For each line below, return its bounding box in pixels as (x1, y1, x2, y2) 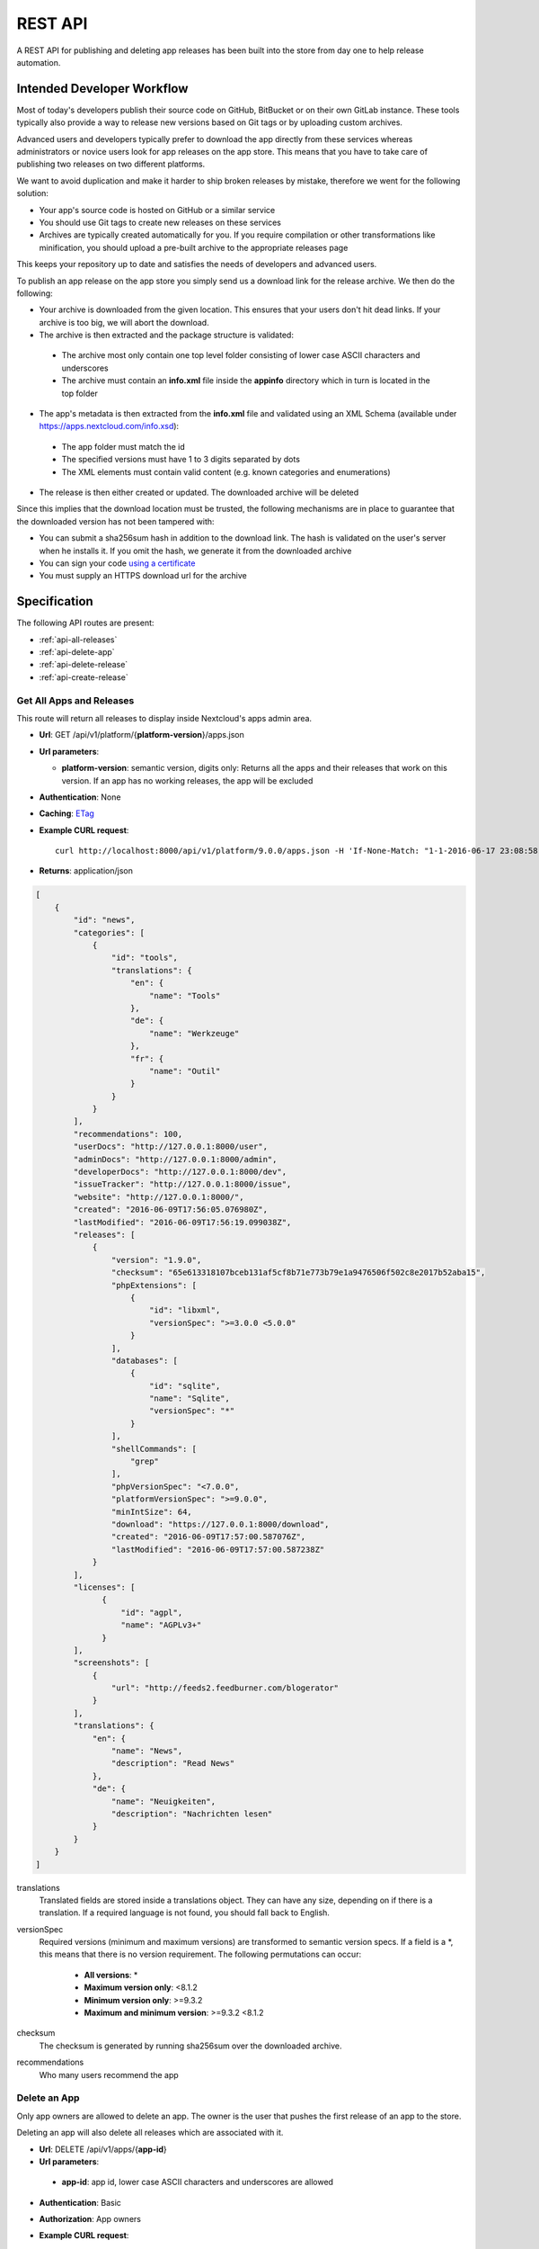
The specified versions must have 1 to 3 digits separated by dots (61, 454, 301, 465)
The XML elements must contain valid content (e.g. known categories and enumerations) (61, 466, 391, 477)
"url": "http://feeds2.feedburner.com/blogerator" (110, 1683, 340, 1693)
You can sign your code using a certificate (39, 558, 196, 569)
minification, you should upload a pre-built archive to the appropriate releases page (39, 242, 349, 253)
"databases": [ (110, 1355, 179, 1366)
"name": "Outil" (148, 1066, 221, 1076)
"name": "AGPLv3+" (120, 1620, 202, 1630)
